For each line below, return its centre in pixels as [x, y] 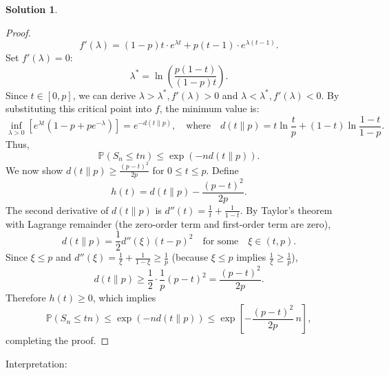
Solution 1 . [32, 9]
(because [190, 257]
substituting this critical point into [79, 108]
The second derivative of [57, 210]
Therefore [26, 297]
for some [221, 241]
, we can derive [104, 95]
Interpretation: [36, 363]
